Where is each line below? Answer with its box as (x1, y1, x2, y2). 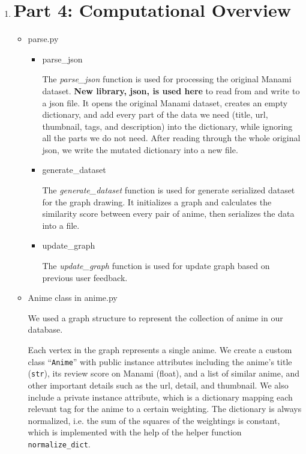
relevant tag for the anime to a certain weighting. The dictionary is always (28, 402, 302, 415)
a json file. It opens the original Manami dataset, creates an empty (42, 96, 288, 109)
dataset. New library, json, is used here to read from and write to (42, 84, 300, 97)
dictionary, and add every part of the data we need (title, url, (42, 108, 268, 121)
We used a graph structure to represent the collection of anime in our (28, 311, 283, 324)
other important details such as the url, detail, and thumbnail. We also (28, 378, 289, 391)
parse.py (28, 32, 59, 45)
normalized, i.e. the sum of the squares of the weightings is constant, (28, 414, 280, 426)
